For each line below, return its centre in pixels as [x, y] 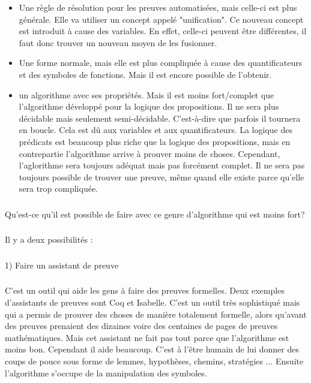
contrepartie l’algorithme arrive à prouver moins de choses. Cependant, [149, 153]
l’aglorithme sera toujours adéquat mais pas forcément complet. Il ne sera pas [162, 165]
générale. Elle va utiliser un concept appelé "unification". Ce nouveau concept [161, 19]
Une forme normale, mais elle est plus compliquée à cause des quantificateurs [161, 63]
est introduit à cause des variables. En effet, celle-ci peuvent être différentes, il [163, 31]
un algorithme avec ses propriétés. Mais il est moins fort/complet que [146, 94]
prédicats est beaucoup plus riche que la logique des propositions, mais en [155, 141]
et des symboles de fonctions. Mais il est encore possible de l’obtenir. [145, 74]
